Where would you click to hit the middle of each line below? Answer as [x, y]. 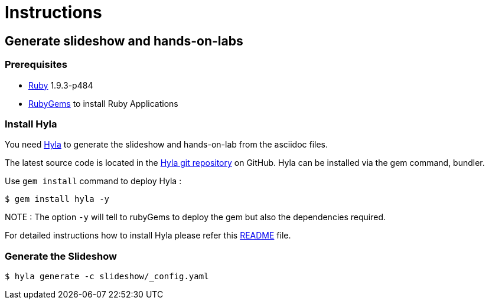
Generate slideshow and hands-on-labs [124, 41]
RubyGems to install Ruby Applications [103, 103]
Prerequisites [36, 65]
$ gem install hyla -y [57, 199]
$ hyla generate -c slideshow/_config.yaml [107, 277]
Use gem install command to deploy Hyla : [93, 181]
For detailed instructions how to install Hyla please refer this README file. [148, 236]
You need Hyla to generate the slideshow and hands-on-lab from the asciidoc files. [167, 145]
